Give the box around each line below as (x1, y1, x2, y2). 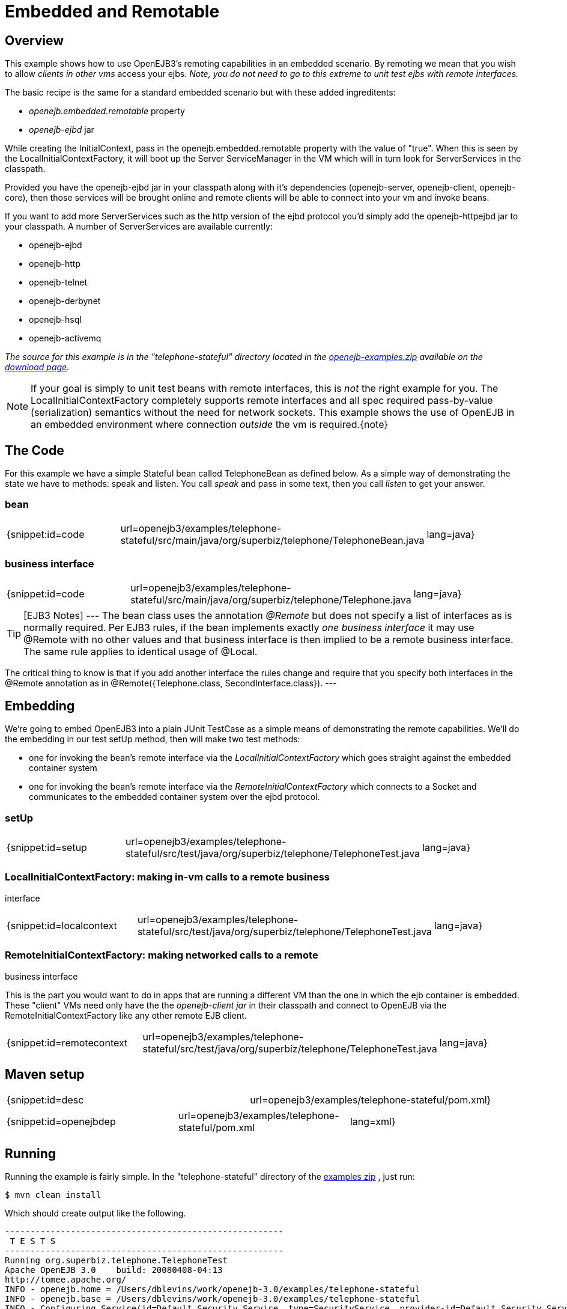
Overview (5, 32, 64, 48)
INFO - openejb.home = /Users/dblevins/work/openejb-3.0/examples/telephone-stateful (5, 1284, 420, 1295)
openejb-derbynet (29, 296, 101, 307)
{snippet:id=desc (7, 1094, 84, 1106)
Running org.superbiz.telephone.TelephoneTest (5, 1256, 228, 1266)
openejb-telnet (29, 277, 87, 288)
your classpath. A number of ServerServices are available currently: (5, 221, 273, 232)
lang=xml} (350, 1115, 396, 1128)
